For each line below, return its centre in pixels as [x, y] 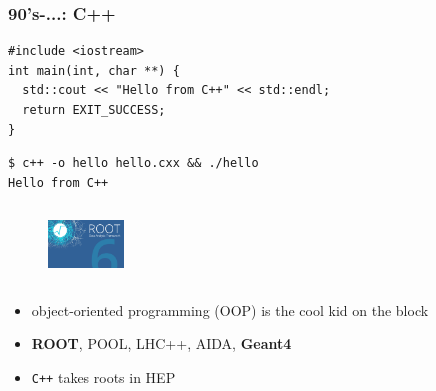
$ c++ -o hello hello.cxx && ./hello [133, 163]
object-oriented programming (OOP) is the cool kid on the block [230, 309]
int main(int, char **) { [94, 70]
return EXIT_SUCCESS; [94, 110]
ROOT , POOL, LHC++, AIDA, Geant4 [161, 343]
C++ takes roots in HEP [103, 376]
